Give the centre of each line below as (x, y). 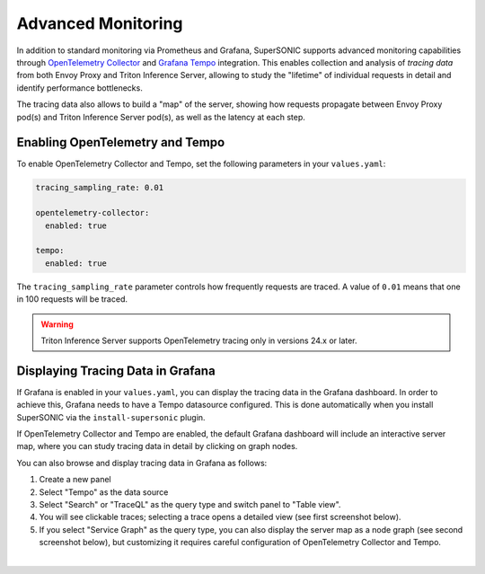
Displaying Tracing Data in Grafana (116, 371)
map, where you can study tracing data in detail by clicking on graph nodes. (157, 446)
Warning (57, 324)
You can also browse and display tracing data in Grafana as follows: (142, 463)
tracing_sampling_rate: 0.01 (100, 188)
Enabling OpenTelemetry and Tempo (121, 142)
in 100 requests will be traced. (72, 299)
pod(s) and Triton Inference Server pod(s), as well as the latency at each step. (161, 117)
